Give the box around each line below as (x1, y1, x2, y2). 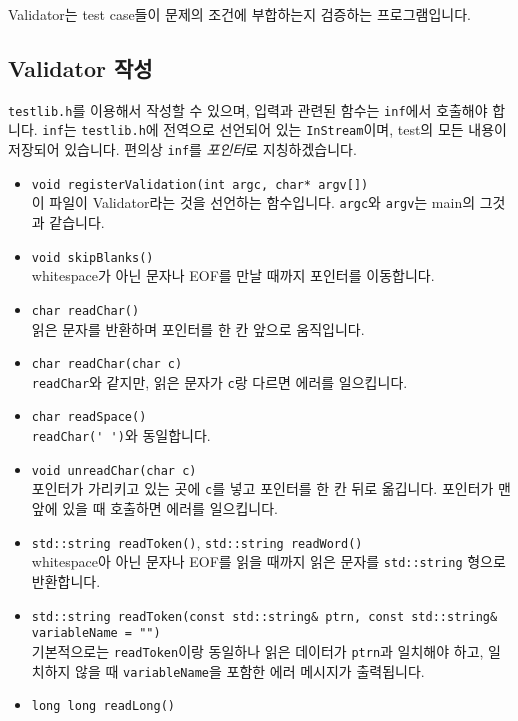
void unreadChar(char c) (31, 463, 197, 478)
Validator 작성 (8, 52, 153, 83)
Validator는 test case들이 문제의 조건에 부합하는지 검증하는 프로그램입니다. (8, 4, 471, 24)
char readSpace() (31, 410, 147, 425)
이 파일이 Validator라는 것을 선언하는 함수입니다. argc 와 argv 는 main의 (31, 192, 476, 213)
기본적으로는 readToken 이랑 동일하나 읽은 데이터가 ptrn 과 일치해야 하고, (31, 640, 484, 661)
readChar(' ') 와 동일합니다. (31, 425, 211, 446)
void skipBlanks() (31, 250, 154, 265)
